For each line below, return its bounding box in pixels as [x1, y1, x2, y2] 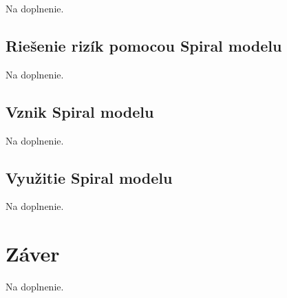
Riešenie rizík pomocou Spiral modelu [6, 34, 282, 56]
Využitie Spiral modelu [6, 167, 173, 188]
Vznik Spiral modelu [6, 100, 154, 122]
